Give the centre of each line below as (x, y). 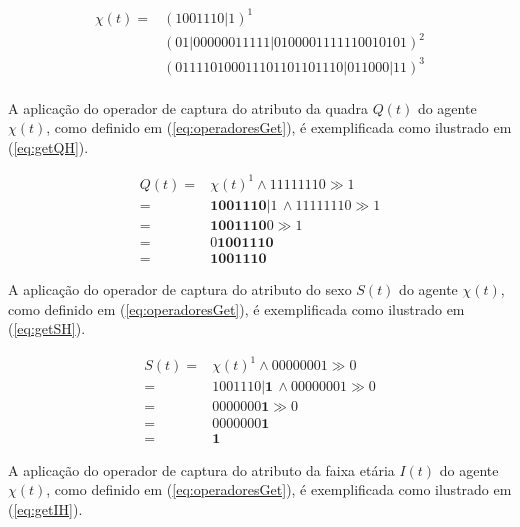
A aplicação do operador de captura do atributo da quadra (188, 107)
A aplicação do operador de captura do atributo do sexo (180, 289)
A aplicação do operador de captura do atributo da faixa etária (201, 469)
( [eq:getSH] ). (47, 328)
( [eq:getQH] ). (48, 146)
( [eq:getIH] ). (45, 508)
